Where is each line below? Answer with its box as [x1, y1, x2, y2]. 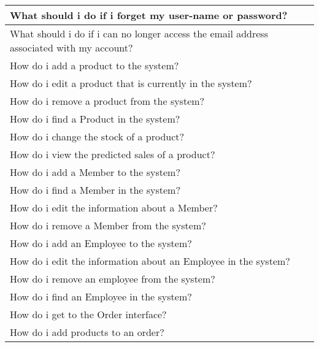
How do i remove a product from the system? [10, 94, 205, 108]
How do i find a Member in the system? [10, 183, 180, 197]
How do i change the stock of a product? [10, 129, 185, 143]
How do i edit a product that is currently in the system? [10, 76, 252, 90]
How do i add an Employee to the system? [10, 236, 192, 250]
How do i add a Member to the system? [10, 165, 180, 179]
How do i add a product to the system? [10, 58, 179, 72]
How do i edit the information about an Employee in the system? [10, 254, 290, 268]
